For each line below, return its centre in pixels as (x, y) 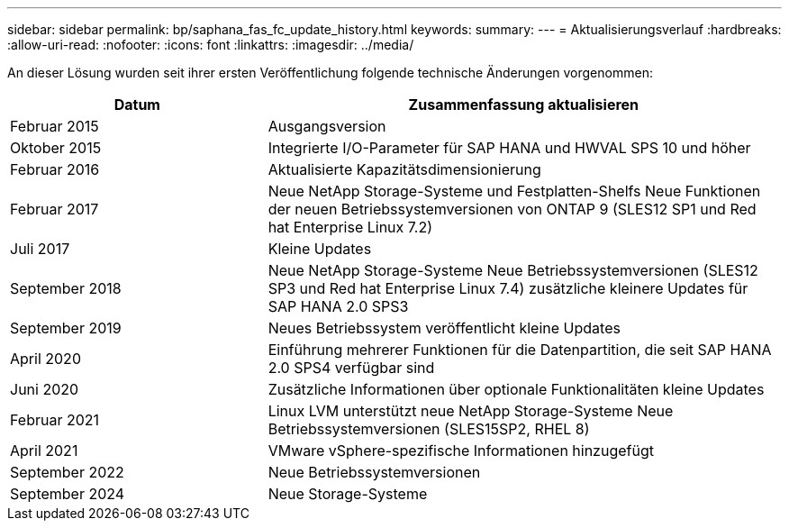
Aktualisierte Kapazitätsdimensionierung (404, 169)
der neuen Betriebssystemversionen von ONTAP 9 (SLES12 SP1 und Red (512, 209)
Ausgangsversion (327, 126)
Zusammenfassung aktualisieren (524, 105)
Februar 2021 (55, 420)
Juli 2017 (40, 249)
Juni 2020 (45, 389)
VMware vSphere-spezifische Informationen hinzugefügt (461, 451)
